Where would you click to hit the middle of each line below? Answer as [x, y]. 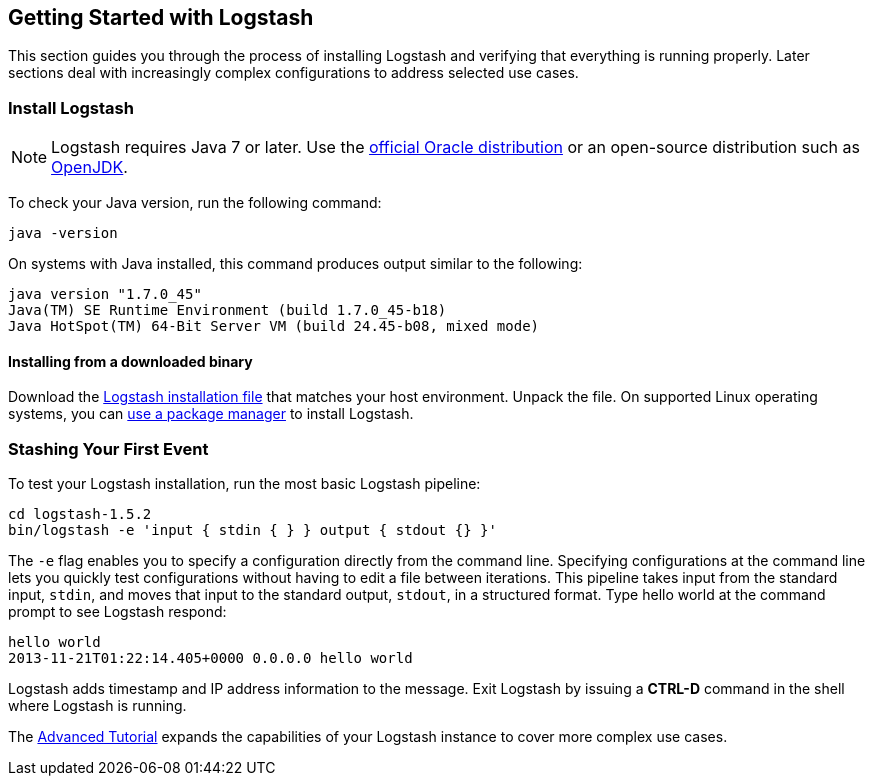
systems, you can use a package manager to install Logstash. [211, 414]
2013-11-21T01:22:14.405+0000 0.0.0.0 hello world [210, 658]
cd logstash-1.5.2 [80, 514]
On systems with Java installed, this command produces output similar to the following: [295, 264]
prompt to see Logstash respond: [117, 612]
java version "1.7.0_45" [105, 294]
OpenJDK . [89, 167]
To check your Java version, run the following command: [195, 203]
